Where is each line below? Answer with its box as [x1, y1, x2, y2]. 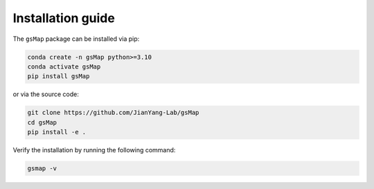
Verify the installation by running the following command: [12, 146, 176, 154]
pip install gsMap [27, 73, 90, 80]
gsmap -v [27, 165, 57, 172]
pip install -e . [27, 128, 87, 136]
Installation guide [12, 10, 116, 26]
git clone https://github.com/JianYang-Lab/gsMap [27, 109, 199, 117]
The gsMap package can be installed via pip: [12, 35, 140, 43]
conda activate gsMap [27, 62, 101, 71]
